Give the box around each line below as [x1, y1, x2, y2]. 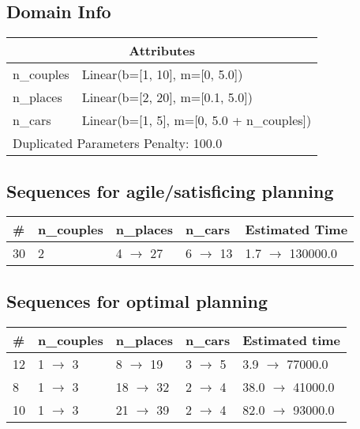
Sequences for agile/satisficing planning [6, 178, 334, 203]
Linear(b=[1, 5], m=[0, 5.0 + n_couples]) [81, 111, 312, 130]
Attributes [129, 41, 195, 60]
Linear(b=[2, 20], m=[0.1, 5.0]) [81, 88, 253, 107]
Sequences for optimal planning [6, 288, 268, 313]
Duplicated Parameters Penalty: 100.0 [13, 134, 223, 153]
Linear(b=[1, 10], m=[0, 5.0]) [81, 65, 243, 84]
